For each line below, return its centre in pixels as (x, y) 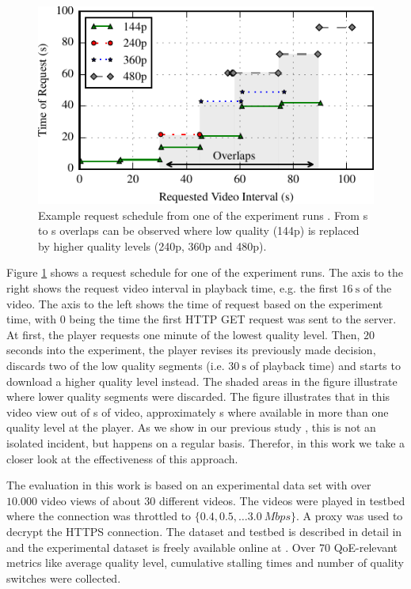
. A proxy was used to (349, 516)
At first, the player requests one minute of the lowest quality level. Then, (183, 334)
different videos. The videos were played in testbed (282, 500)
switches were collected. (64, 578)
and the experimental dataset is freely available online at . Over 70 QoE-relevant (202, 547)
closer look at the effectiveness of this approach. (122, 458)
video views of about (91, 500)
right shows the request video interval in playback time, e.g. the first (172, 288)
